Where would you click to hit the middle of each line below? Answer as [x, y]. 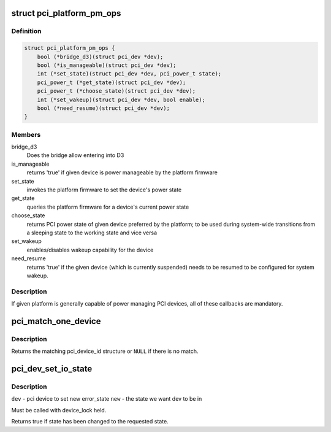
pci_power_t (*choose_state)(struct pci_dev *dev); [116, 91]
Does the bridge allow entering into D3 [75, 155]
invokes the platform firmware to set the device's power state [104, 190]
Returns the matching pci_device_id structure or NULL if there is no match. [105, 351]
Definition [26, 31]
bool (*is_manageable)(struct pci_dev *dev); [107, 65]
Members [26, 134]
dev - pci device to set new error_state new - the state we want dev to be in [107, 399]
